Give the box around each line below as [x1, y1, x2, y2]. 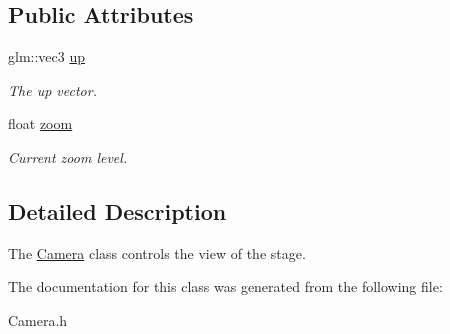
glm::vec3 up [8, 46, 86, 67]
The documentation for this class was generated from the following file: [8, 276, 443, 297]
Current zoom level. [8, 146, 128, 167]
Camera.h [8, 309, 68, 330]
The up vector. [8, 79, 97, 100]
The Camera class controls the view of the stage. [8, 242, 306, 263]
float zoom [8, 113, 73, 134]
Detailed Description [8, 195, 227, 226]
